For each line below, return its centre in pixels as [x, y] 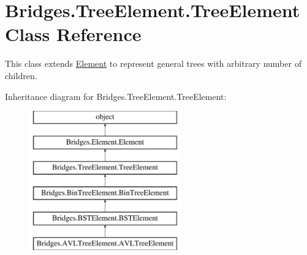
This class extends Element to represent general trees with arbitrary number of [153, 63]
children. [21, 75]
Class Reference [73, 34]
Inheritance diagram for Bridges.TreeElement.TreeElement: [116, 96]
